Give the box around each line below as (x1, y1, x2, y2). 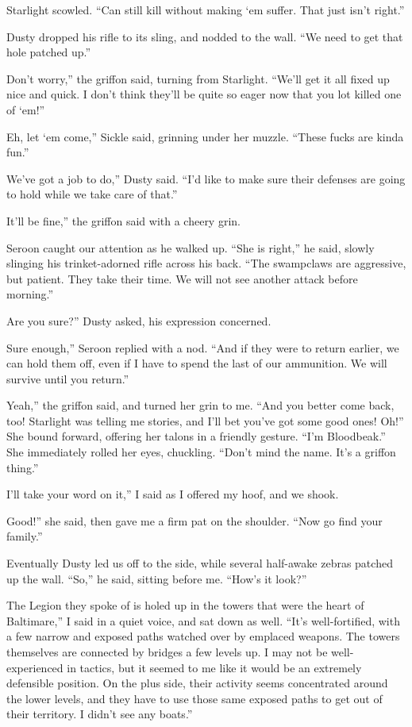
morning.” (6, 286, 54, 302)
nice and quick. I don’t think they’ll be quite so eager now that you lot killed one (6, 86, 402, 102)
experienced (6, 659, 64, 675)
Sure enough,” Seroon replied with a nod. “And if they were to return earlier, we (6, 339, 399, 356)
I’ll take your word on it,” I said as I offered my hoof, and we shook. (6, 486, 339, 502)
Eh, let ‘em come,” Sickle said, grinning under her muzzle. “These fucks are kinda (6, 128, 404, 144)
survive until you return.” (6, 370, 129, 387)
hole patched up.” (6, 44, 91, 60)
